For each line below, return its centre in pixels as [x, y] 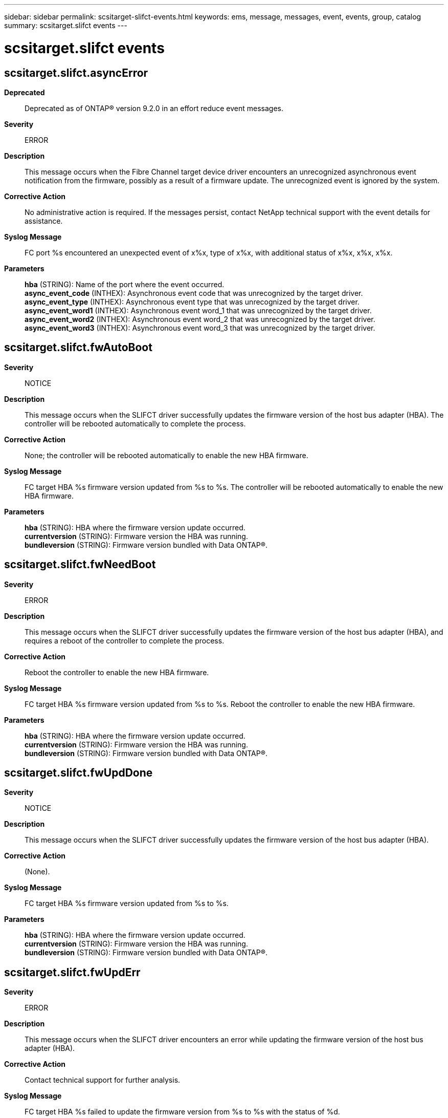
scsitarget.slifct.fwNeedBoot [80, 565]
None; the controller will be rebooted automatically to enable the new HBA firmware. [166, 455]
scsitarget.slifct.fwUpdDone [79, 773]
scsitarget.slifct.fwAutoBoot [78, 348]
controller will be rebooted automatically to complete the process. [135, 423]
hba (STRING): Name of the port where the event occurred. [125, 284]
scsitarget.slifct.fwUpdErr [72, 972]
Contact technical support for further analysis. [103, 1080]
